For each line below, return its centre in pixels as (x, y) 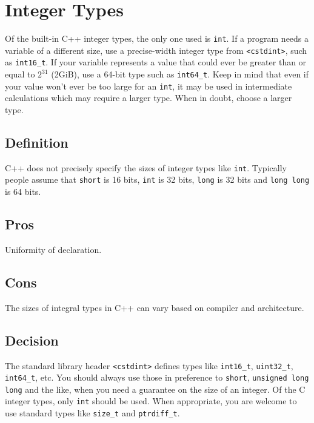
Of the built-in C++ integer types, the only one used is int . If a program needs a (157, 38)
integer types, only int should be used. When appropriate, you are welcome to (151, 401)
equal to (20, 74)
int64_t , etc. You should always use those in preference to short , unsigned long (157, 377)
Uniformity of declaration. (53, 249)
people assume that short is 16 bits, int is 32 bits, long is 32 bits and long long (157, 179)
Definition (37, 142)
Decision (32, 340)
